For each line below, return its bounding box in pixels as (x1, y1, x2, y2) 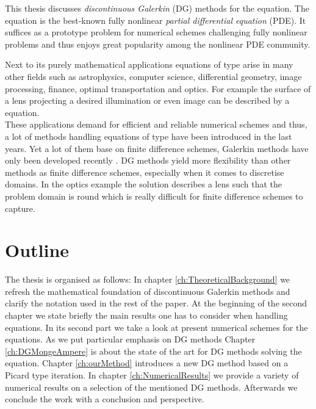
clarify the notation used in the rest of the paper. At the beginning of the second (5, 297, 307, 309)
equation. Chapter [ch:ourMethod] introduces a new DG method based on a (5, 357, 289, 369)
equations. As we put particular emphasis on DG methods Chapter (5, 333, 256, 346)
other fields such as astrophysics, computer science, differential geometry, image (5, 70, 302, 82)
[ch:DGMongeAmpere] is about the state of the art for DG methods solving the (5, 344, 302, 357)
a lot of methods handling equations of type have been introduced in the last (5, 129, 292, 142)
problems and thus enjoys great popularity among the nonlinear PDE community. (5, 37, 311, 50)
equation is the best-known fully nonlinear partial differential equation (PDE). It (5, 13, 306, 26)
